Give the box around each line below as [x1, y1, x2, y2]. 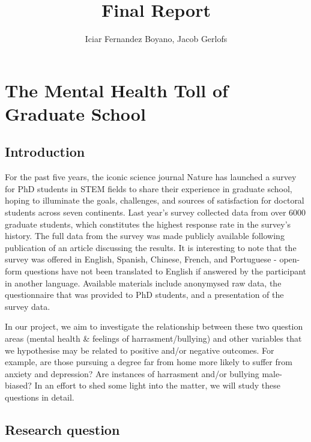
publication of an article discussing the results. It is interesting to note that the [5, 241, 297, 253]
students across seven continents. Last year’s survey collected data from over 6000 [5, 206, 306, 219]
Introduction [5, 142, 85, 161]
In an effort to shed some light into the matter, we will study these [34, 379, 280, 392]
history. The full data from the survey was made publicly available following [5, 229, 285, 242]
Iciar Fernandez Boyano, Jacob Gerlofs [85, 32, 228, 45]
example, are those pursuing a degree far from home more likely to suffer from [5, 356, 292, 368]
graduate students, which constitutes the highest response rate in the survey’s [5, 217, 291, 230]
